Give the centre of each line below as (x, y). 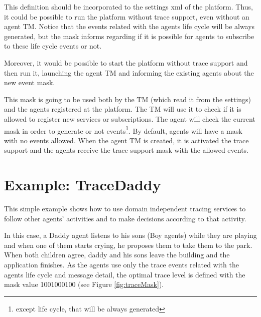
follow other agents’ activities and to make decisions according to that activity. (125, 218)
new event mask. (30, 82)
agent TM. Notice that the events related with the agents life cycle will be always (129, 26)
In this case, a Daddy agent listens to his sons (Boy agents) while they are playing (130, 235)
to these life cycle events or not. (53, 46)
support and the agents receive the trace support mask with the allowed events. (126, 150)
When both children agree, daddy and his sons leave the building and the (117, 255)
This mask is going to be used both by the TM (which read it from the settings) (128, 99)
